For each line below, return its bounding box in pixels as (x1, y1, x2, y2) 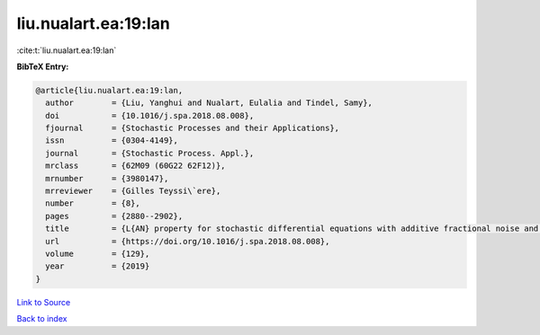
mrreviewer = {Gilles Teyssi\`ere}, (45, 186, 221, 197)
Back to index (16, 313, 67, 324)
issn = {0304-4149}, (45, 136, 179, 145)
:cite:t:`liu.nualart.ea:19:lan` (16, 45, 117, 56)
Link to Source (16, 296, 71, 307)
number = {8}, (45, 198, 141, 208)
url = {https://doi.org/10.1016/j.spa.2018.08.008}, (45, 236, 330, 246)
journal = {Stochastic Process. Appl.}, (45, 148, 255, 158)
